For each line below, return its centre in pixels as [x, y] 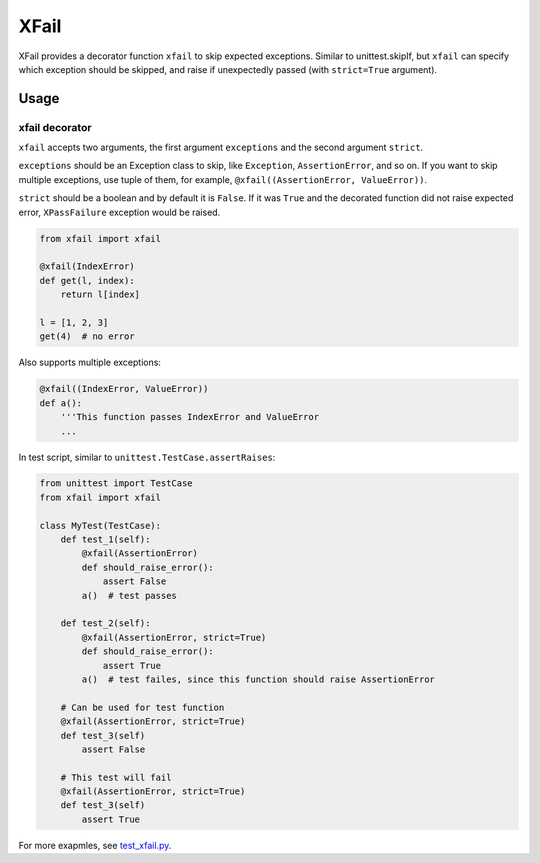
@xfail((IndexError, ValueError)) [124, 389]
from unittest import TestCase [116, 483]
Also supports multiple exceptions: [90, 362]
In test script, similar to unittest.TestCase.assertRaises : [147, 457]
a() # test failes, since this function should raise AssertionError [258, 679]
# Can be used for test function [142, 707]
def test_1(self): [105, 539]
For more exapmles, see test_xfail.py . [95, 845]
